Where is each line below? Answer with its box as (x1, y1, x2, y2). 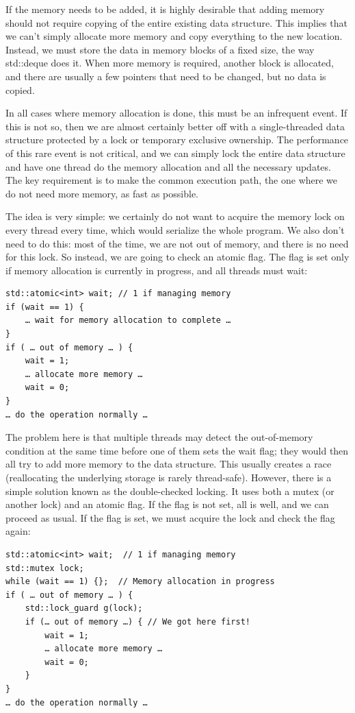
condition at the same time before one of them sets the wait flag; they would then (5, 443, 349, 457)
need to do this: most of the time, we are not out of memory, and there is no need (5, 236, 349, 250)
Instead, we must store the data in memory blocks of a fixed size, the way (5, 42, 315, 56)
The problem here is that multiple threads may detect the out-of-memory (5, 430, 313, 444)
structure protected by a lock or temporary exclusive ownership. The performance (5, 132, 349, 147)
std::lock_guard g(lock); (25, 603, 143, 614)
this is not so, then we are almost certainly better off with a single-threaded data (5, 119, 345, 133)
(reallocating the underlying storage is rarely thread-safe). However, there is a (5, 470, 332, 484)
